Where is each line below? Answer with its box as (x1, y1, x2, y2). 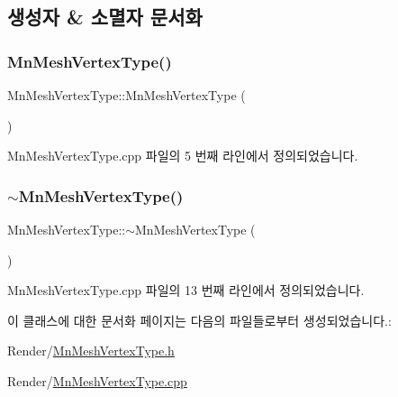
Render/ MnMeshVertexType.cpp (7, 371, 187, 390)
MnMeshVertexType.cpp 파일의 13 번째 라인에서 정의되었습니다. (7, 281, 365, 300)
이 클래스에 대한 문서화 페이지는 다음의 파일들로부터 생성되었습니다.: (7, 310, 392, 329)
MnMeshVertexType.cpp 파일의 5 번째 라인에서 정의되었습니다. (7, 146, 358, 165)
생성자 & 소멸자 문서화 (7, 3, 203, 31)
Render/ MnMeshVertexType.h (7, 341, 175, 360)
